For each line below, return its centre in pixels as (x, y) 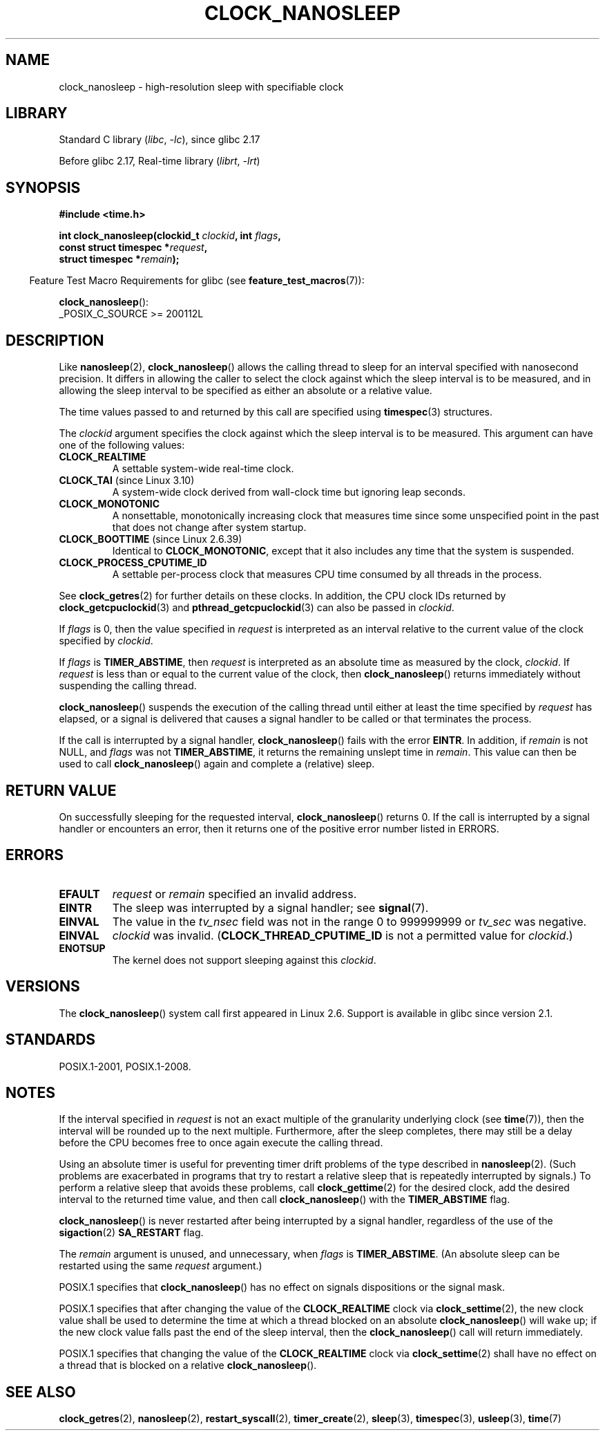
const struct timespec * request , (133, 248)
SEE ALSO (41, 1392)
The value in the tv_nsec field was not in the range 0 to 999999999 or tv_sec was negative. (349, 921)
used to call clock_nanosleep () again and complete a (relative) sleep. (217, 764)
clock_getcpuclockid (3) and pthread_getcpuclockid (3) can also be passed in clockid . (257, 608)
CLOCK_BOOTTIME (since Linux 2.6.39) (151, 539)
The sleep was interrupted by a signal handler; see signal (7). (270, 907)
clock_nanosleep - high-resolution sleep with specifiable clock (201, 86)
